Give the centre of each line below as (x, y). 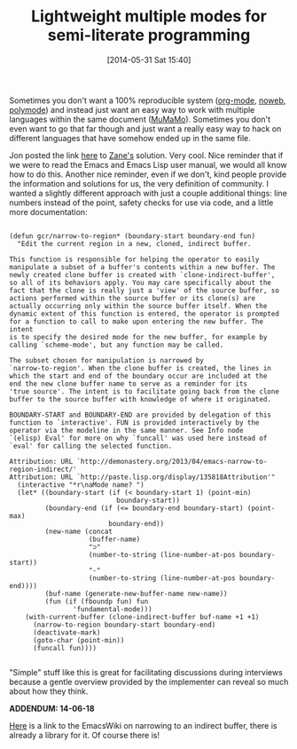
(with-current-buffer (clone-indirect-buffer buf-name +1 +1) (142, 617)
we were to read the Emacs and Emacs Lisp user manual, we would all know (148, 164)
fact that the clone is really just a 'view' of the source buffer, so (144, 291)
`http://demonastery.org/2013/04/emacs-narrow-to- (172, 461)
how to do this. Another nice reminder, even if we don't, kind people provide (148, 174)
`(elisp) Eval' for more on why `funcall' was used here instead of (138, 438)
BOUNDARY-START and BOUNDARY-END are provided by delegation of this (141, 415)
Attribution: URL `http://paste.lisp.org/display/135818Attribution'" (142, 477)
